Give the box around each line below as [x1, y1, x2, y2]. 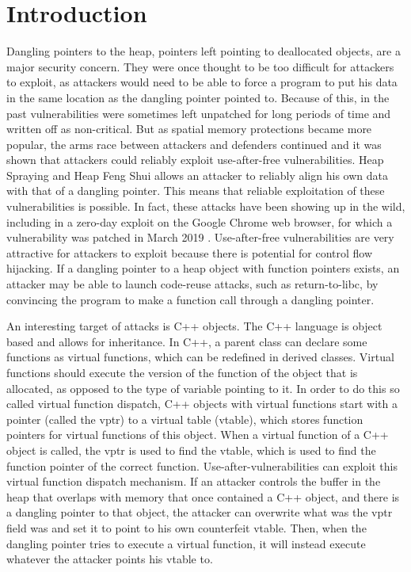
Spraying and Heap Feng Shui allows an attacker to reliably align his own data [6, 166, 388, 183]
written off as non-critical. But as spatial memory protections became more [6, 120, 372, 137]
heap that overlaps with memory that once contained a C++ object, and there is [6, 488, 400, 505]
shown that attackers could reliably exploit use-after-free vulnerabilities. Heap [6, 151, 384, 168]
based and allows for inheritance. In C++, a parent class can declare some [6, 333, 367, 349]
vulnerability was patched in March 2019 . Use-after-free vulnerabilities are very [6, 229, 394, 246]
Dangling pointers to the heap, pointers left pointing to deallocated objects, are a [6, 43, 401, 59]
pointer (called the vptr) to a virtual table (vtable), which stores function [6, 410, 363, 427]
